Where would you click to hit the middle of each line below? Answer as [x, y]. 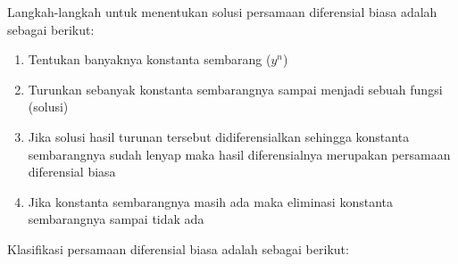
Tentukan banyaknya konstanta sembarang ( [150, 59]
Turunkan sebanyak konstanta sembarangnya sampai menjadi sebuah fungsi [235, 89]
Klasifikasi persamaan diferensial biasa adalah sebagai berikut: [178, 248]
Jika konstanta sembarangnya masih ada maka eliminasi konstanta [210, 201]
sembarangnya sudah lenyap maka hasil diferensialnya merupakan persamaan [239, 154]
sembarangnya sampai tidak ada [116, 219]
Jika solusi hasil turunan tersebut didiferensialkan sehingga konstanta [219, 136]
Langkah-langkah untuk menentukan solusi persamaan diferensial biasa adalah [222, 12]
